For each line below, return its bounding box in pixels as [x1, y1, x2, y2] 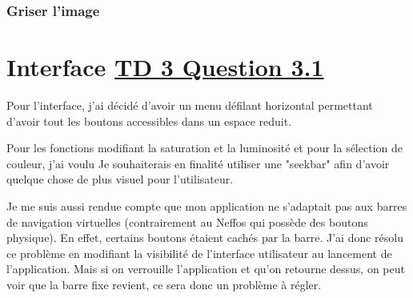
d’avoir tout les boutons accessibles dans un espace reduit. [6, 112, 292, 129]
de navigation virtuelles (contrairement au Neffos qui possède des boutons [6, 213, 368, 230]
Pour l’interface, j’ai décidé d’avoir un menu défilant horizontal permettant [6, 96, 373, 113]
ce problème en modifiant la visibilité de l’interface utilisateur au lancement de [6, 244, 392, 261]
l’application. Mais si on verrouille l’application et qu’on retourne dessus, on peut [6, 260, 405, 277]
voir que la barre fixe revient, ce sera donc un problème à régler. [6, 276, 322, 292]
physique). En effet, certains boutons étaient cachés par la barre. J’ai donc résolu [6, 229, 404, 246]
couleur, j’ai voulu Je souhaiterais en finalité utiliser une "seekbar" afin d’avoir [6, 155, 390, 171]
